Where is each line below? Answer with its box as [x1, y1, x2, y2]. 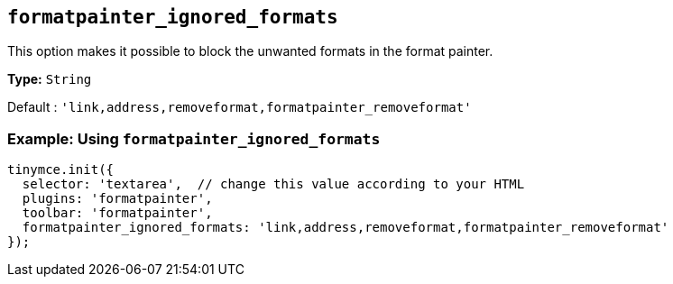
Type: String [7, 71, 92, 87]
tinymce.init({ [7, 162, 115, 178]
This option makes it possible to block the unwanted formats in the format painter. [7, 43, 493, 60]
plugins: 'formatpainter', [22, 191, 213, 206]
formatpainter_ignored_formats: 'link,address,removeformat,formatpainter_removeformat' [22, 220, 669, 235]
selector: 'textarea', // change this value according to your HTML [22, 177, 525, 192]
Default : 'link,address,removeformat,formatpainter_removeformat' [7, 99, 472, 115]
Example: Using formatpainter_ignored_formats [7, 129, 381, 148]
